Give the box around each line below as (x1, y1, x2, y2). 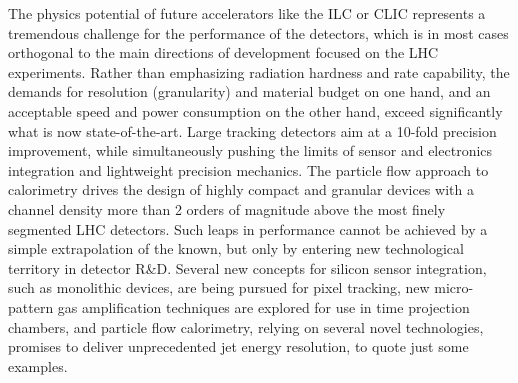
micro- (434, 277, 474, 298)
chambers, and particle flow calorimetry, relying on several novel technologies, (8, 316, 484, 337)
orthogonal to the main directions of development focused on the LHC (8, 42, 439, 63)
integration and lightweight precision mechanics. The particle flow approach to (8, 159, 489, 180)
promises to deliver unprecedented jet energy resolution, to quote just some (8, 336, 469, 357)
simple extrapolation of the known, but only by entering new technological (8, 238, 464, 259)
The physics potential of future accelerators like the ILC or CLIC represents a (8, 3, 486, 23)
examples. (8, 355, 68, 376)
